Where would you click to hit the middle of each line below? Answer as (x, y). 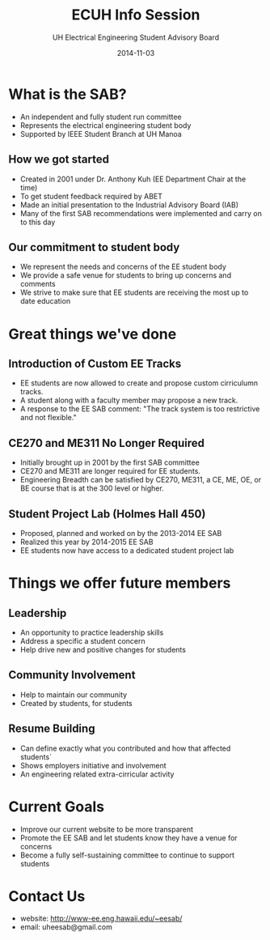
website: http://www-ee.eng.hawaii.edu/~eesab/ (101, 919)
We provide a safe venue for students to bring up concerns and (126, 275)
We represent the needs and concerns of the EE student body (123, 267)
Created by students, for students (76, 703)
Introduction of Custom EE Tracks (95, 363)
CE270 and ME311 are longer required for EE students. (110, 471)
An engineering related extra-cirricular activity (97, 774)
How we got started (59, 160)
